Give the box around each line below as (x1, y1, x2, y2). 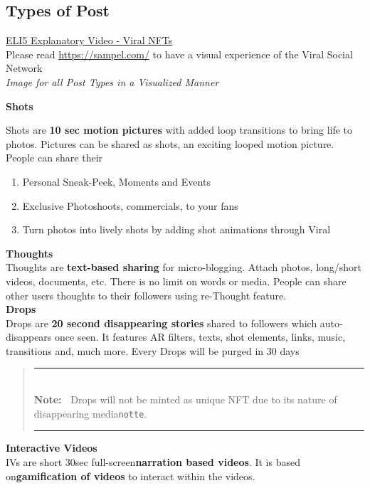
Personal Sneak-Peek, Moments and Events (22, 174, 211, 189)
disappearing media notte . (33, 405, 147, 420)
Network (6, 60, 43, 75)
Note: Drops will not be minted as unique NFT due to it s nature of (33, 392, 337, 407)
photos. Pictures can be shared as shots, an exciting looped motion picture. (6, 136, 334, 151)
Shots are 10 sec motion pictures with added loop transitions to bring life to (6, 122, 353, 137)
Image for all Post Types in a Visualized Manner (6, 74, 219, 89)
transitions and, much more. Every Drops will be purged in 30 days (6, 343, 300, 358)
